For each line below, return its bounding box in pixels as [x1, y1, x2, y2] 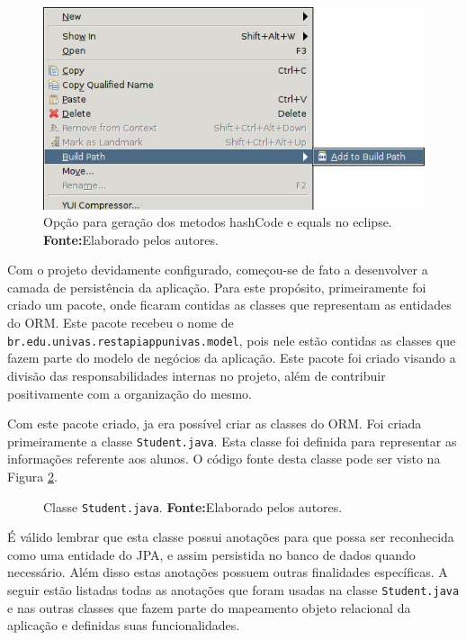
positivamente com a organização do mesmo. [7, 383, 252, 402]
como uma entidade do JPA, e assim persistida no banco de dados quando [7, 545, 416, 563]
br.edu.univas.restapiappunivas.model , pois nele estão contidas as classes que [7, 330, 456, 349]
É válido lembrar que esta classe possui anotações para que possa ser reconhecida [7, 527, 454, 546]
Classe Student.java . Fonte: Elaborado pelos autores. [43, 497, 343, 516]
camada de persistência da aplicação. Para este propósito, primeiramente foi [7, 277, 426, 296]
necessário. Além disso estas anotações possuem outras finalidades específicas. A [7, 563, 448, 581]
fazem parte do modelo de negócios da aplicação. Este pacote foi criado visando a [7, 348, 456, 367]
